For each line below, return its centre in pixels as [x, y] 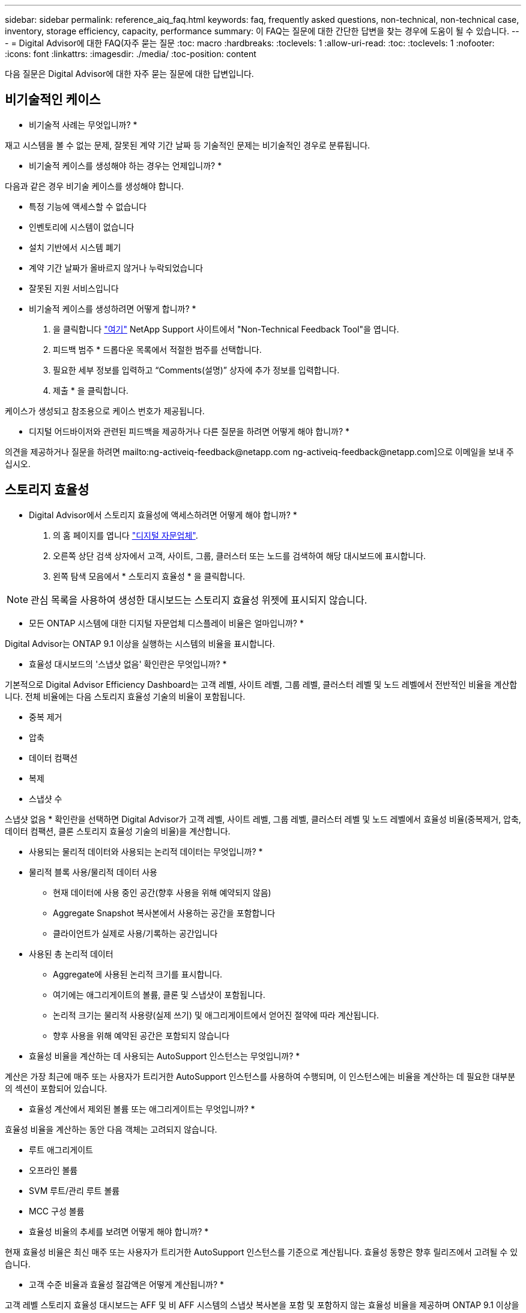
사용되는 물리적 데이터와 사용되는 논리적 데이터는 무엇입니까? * [146, 851]
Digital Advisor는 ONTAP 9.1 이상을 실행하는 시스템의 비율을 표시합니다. [140, 643]
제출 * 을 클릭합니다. [91, 390]
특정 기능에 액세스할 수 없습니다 [88, 206]
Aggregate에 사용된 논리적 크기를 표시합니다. [138, 974]
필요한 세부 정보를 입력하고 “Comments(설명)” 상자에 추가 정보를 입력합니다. [196, 370]
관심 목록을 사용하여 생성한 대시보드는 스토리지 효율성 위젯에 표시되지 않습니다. [199, 600]
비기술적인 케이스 [53, 100]
